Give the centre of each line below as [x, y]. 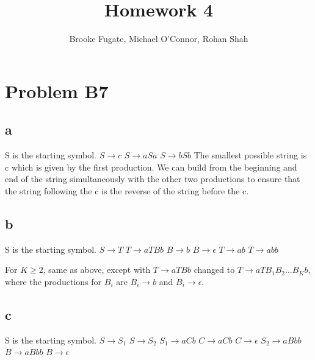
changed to [214, 270]
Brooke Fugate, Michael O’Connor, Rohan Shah [159, 39]
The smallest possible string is [250, 155]
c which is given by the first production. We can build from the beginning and [151, 167]
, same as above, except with [97, 270]
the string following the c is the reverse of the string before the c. [127, 190]
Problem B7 [57, 90]
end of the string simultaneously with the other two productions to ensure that [153, 179]
